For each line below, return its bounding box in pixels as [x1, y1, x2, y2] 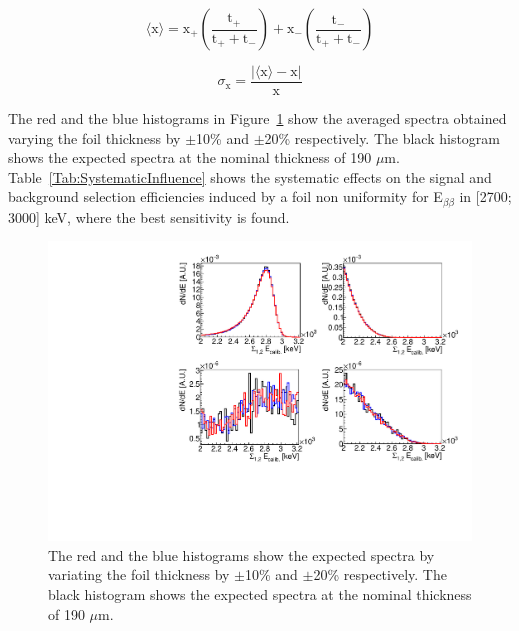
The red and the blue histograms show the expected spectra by [48, 544, 435, 565]
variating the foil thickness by [48, 564, 230, 585]
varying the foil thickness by [8, 127, 181, 148]
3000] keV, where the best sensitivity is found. [8, 206, 290, 227]
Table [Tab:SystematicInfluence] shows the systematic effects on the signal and [8, 166, 492, 187]
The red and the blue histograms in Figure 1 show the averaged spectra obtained [8, 108, 507, 129]
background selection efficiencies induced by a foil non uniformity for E [8, 186, 443, 207]
